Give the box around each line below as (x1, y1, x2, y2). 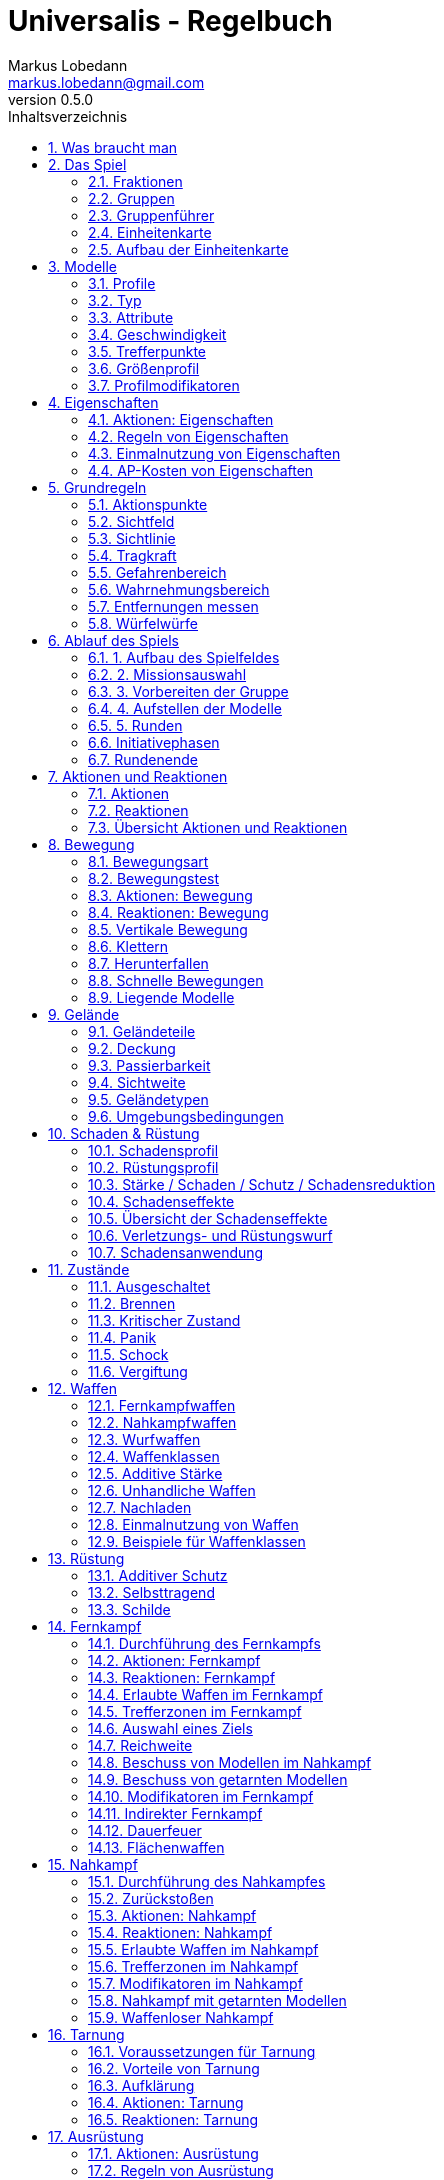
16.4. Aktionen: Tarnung (88, 2093, 244, 2111)
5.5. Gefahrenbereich (88, 563, 227, 581)
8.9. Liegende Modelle (88, 988, 235, 1006)
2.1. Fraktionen (88, 172, 183, 190)
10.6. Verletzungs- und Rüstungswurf (88, 1226, 333, 1244)
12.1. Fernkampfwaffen (88, 1396, 236, 1414)
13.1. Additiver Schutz (88, 1566, 228, 1584)
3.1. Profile (88, 274, 156, 292)
